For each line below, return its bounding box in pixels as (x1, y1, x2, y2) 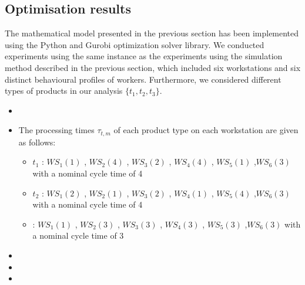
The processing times (18, 124, 95, 136)
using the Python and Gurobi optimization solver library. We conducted (5, 38, 264, 50)
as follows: (18, 135, 56, 148)
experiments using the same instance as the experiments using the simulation (5, 50, 283, 62)
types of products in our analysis (5, 84, 123, 97)
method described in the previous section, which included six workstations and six (5, 61, 301, 73)
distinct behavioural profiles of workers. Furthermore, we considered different (5, 73, 281, 85)
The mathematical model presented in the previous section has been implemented (5, 27, 299, 39)
